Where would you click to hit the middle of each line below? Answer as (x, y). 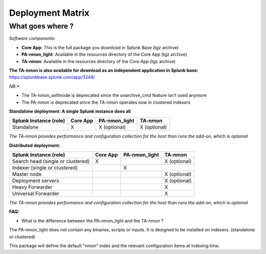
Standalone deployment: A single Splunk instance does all (70, 111)
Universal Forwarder (36, 193)
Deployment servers (35, 181)
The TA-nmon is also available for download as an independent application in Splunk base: (104, 70)
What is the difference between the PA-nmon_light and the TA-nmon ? (92, 221)
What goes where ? (41, 26)
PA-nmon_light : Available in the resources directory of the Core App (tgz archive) (104, 55)
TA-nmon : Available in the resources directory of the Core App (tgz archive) (99, 61)
